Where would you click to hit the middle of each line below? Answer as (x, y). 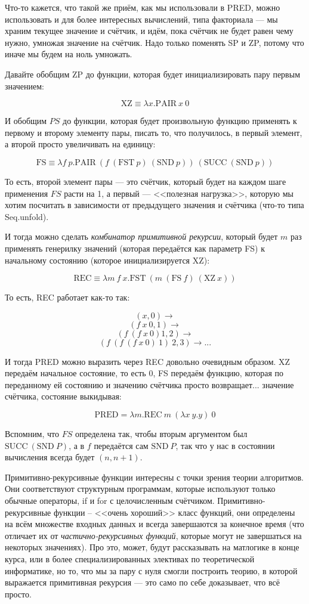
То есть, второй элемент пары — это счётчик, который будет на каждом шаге (146, 181)
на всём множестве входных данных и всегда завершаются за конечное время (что (154, 524)
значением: (24, 86)
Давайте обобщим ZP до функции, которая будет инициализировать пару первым (152, 74)
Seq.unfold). (27, 216)
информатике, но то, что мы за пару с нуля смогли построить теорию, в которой (151, 570)
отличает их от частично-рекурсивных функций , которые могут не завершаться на (153, 535)
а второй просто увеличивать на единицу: (80, 144)
